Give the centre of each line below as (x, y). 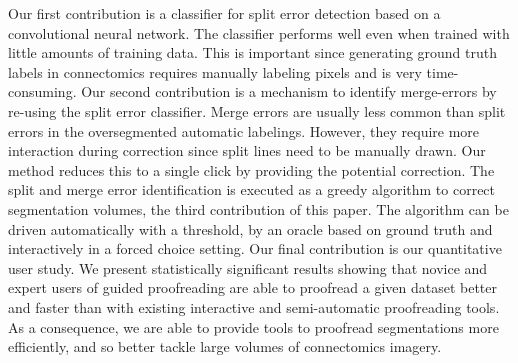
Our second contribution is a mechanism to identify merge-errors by (289, 91)
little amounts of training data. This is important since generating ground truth (253, 52)
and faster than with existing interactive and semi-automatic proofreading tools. (254, 306)
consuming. (42, 91)
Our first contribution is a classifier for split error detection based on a (224, 13)
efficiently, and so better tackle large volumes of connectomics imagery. (225, 346)
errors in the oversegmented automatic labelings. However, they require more (244, 130)
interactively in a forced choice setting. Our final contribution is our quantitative (255, 248)
